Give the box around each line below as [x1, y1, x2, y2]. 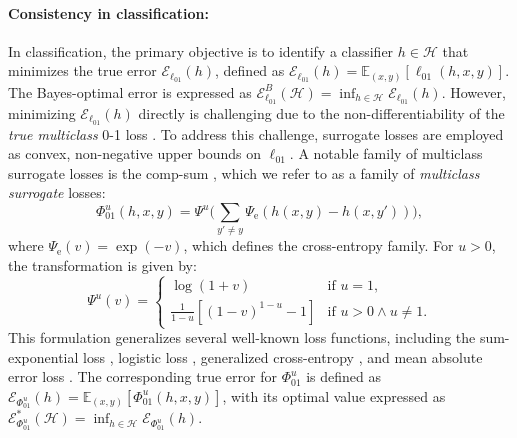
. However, [441, 81, 506, 102]
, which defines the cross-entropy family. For [183, 235, 454, 256]
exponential [8, 346, 79, 367]
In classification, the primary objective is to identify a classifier [8, 40, 394, 61]
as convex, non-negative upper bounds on [8, 143, 261, 164]
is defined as [306, 366, 382, 387]
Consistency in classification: [8, 2, 209, 23]
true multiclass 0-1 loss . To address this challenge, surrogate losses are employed [8, 123, 504, 144]
